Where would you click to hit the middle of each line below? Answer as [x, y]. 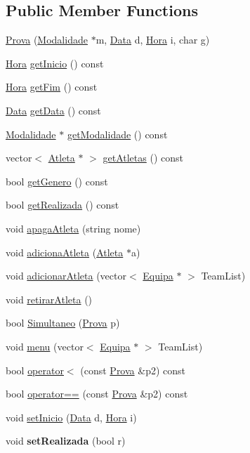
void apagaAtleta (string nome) [73, 228]
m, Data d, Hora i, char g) [153, 40]
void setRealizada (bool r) [66, 441]
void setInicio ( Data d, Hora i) [71, 417]
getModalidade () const [117, 134]
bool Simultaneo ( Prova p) [63, 323]
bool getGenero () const [57, 181]
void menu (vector [45, 346]
